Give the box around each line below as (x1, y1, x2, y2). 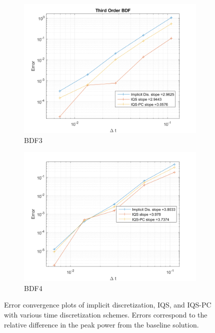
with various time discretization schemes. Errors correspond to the (4, 309, 207, 319)
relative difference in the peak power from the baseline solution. (4, 319, 199, 329)
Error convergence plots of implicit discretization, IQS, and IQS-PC (4, 299, 211, 310)
